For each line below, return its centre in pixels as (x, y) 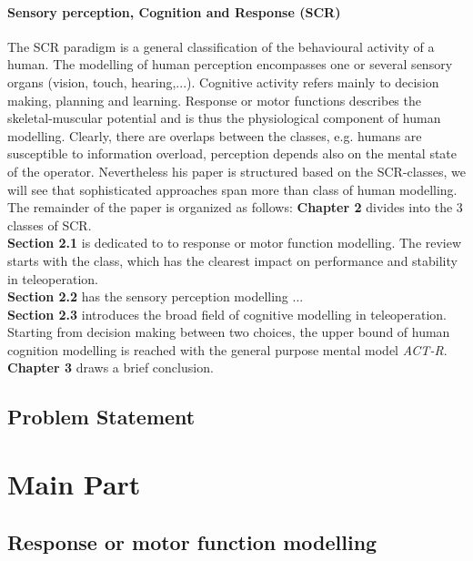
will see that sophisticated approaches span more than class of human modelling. (232, 189)
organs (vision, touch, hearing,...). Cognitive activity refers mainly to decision (223, 82)
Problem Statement (101, 417)
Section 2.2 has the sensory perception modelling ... (156, 296)
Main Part (74, 484)
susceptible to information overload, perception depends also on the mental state (232, 153)
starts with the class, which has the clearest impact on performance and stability (232, 260)
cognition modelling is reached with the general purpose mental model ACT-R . (227, 349)
